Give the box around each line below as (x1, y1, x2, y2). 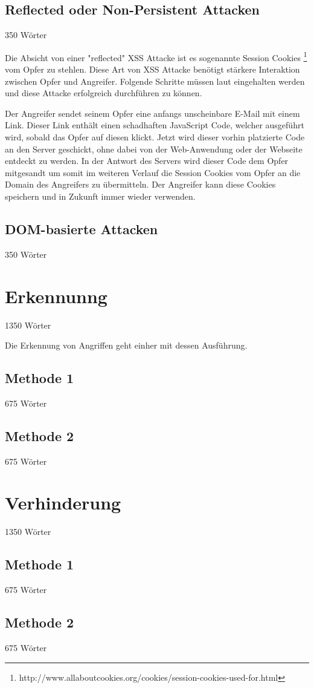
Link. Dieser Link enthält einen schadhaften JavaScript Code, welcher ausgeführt (5, 119, 304, 131)
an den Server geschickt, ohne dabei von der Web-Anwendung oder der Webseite (5, 142, 303, 155)
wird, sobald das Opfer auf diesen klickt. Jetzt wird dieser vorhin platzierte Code (5, 131, 305, 143)
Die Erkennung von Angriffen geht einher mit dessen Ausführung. (5, 339, 248, 352)
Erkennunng (5, 283, 107, 308)
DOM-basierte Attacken (5, 219, 158, 238)
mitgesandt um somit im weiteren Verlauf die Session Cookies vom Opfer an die (5, 166, 301, 179)
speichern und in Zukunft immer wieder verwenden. (5, 189, 196, 202)
